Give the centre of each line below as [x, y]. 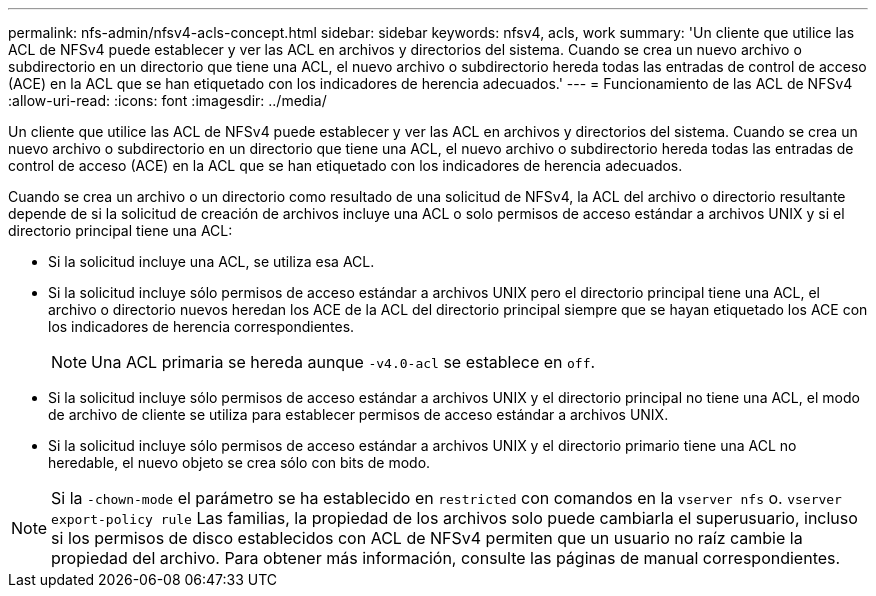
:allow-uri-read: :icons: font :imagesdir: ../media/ [167, 100]
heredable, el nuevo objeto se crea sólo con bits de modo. [239, 462]
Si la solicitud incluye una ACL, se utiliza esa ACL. [211, 261]
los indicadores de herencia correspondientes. [201, 326]
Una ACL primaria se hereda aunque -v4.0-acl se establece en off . [343, 362]
